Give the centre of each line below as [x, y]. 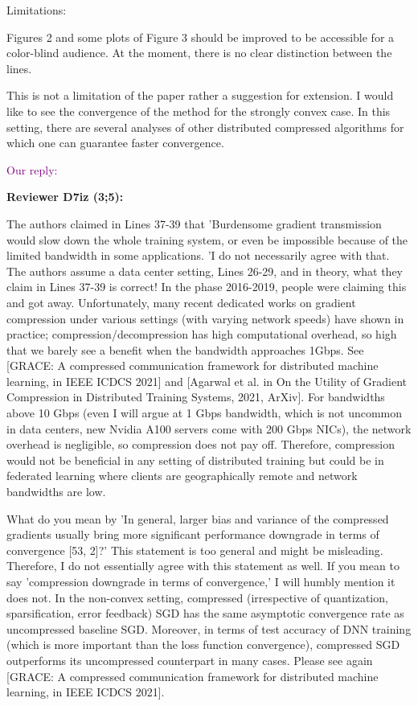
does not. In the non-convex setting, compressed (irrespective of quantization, [197, 597]
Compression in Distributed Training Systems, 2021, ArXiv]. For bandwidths [196, 397]
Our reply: [32, 169]
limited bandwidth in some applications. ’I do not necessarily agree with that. [198, 255]
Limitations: [37, 10]
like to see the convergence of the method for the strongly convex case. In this [199, 111]
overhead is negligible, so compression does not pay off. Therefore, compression [201, 444]
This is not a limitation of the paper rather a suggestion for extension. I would [200, 95]
